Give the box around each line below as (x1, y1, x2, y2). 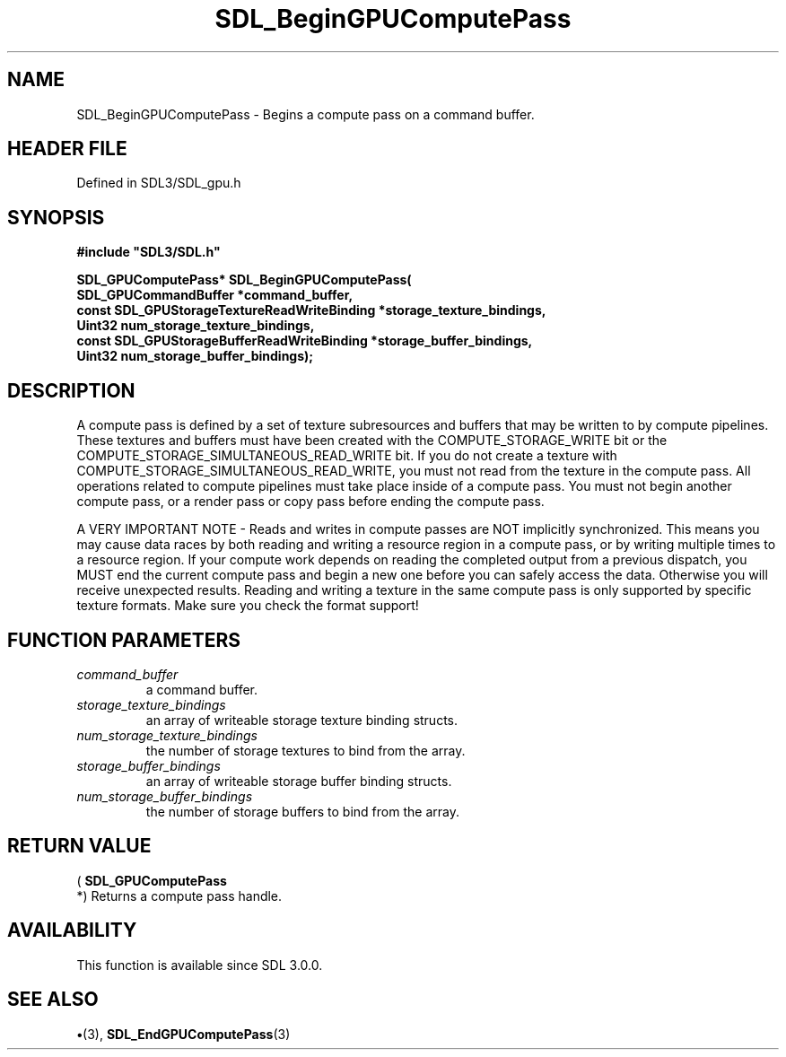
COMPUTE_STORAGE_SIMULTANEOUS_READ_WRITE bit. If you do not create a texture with (76, 448, 617, 464)
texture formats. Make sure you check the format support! (76, 598, 419, 614)
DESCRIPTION (7, 379, 135, 402)
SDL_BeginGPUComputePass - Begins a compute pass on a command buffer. (76, 106, 535, 122)
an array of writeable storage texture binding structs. (145, 712, 458, 728)
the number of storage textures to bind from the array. (145, 742, 466, 758)
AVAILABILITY (7, 919, 137, 942)
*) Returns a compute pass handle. (76, 887, 283, 904)
